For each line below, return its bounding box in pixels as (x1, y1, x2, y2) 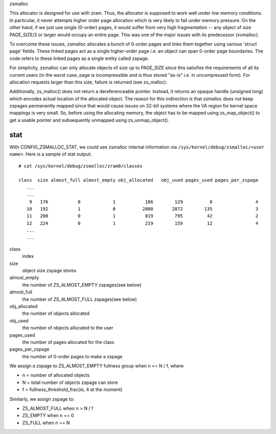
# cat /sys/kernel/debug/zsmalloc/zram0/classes (18, 163, 143, 169)
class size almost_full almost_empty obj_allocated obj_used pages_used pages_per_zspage (18, 177, 259, 183)
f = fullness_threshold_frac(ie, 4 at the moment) (22, 386, 123, 393)
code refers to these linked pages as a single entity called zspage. (9, 55, 149, 61)
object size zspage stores (22, 268, 77, 274)
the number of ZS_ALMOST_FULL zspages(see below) (22, 296, 137, 302)
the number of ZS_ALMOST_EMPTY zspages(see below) (22, 281, 142, 288)
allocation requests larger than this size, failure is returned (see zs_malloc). (9, 79, 168, 85)
